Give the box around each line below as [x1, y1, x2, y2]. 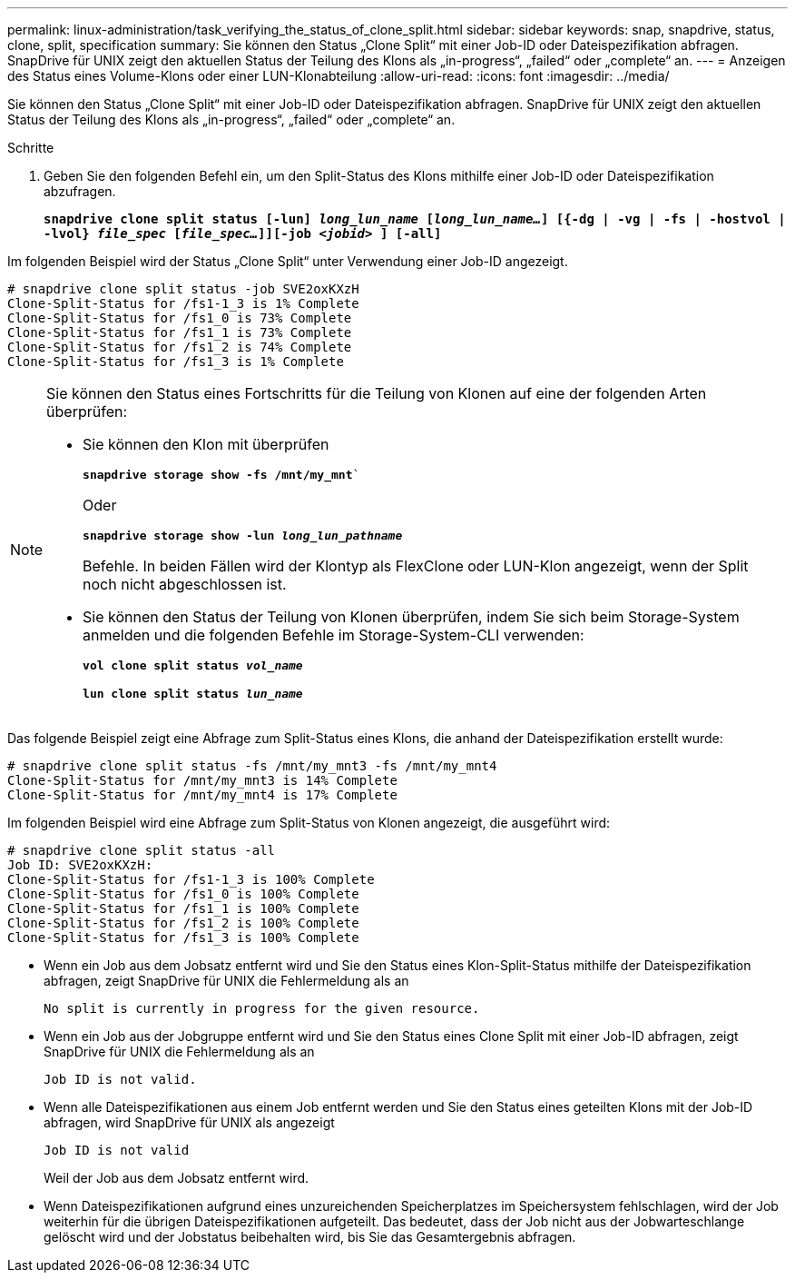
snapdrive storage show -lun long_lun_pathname [83, 529, 403, 542]
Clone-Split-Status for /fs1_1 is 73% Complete [7, 325, 352, 340]
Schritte [7, 140, 54, 155]
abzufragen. [44, 184, 116, 199]
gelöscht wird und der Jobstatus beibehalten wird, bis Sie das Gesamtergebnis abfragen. [44, 1229, 576, 1245]
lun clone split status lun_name [83, 687, 303, 700]
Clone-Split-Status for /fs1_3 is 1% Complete [7, 354, 344, 369]
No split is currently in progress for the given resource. [44, 1001, 480, 1016]
